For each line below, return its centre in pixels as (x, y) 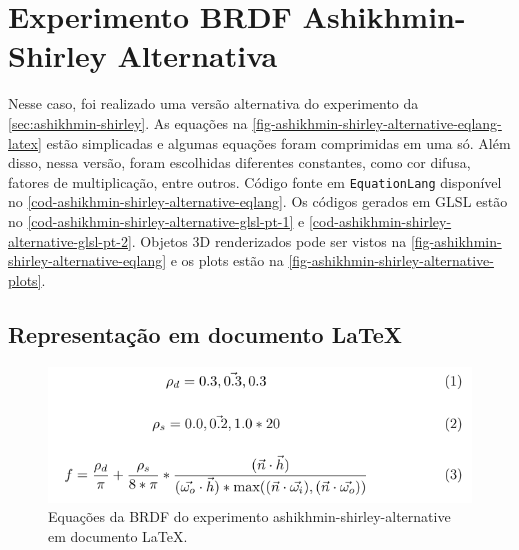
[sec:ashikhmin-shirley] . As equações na (128, 122)
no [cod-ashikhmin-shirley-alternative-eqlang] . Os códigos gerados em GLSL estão (258, 201)
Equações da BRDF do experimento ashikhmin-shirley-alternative (249, 516)
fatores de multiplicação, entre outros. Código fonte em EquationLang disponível (255, 181)
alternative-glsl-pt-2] (70, 240)
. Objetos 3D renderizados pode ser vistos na (269, 240)
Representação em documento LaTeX (205, 333)
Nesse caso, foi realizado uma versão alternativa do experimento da (213, 103)
